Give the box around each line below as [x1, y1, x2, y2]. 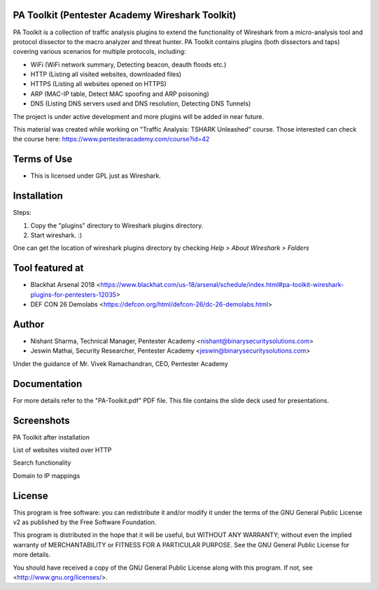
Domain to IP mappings [13, 471, 80, 479]
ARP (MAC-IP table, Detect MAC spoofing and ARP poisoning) [30, 90, 209, 98]
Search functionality [13, 458, 71, 467]
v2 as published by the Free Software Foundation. [13, 518, 157, 526]
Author [13, 318, 45, 330]
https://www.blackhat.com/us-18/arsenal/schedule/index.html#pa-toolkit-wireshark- [100, 281, 344, 289]
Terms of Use [13, 153, 73, 165]
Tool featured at [13, 262, 84, 274]
